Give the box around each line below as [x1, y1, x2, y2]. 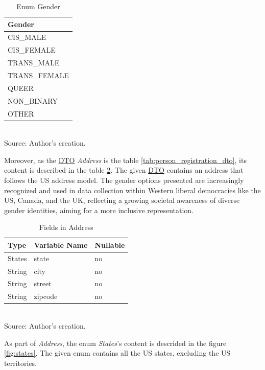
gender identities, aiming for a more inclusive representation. [4, 204, 194, 215]
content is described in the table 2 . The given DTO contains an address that [4, 165, 244, 175]
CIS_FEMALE [8, 44, 56, 55]
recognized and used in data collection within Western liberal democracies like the [4, 184, 261, 195]
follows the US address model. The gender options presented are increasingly [4, 174, 244, 185]
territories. [4, 357, 37, 368]
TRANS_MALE [8, 57, 60, 68]
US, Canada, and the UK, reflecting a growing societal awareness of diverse [4, 195, 240, 205]
